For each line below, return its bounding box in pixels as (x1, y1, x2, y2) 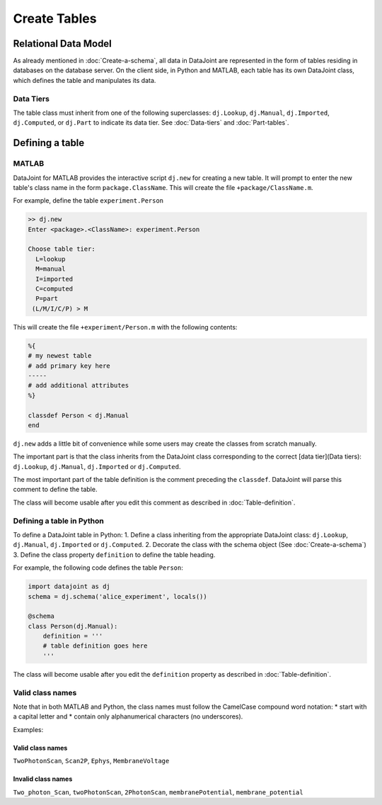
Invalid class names (13, 775, 73, 783)
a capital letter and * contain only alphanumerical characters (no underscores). (13, 712, 243, 721)
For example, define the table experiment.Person (13, 196, 164, 205)
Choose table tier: (28, 245, 95, 253)
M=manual (35, 265, 66, 273)
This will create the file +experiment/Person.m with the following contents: (13, 322, 238, 331)
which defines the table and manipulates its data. (13, 76, 156, 84)
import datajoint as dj (28, 582, 111, 591)
